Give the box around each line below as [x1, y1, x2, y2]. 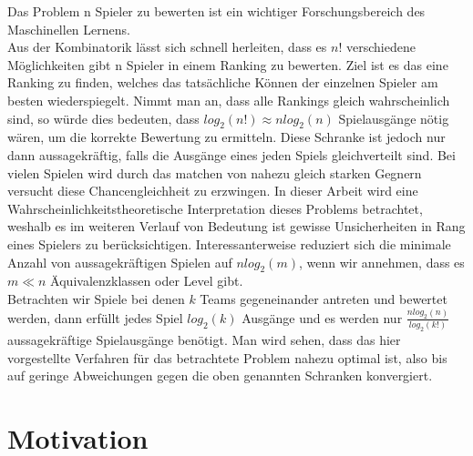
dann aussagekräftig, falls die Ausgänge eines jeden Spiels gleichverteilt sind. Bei [7, 145, 456, 164]
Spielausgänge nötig [338, 108, 449, 127]
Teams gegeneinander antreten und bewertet [200, 289, 447, 308]
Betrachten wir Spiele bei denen [7, 289, 185, 308]
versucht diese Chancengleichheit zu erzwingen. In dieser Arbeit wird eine [7, 181, 418, 200]
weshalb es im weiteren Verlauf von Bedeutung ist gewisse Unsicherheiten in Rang [7, 217, 466, 236]
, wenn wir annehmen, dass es [298, 252, 465, 271]
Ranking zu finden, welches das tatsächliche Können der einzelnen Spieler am [7, 73, 438, 92]
